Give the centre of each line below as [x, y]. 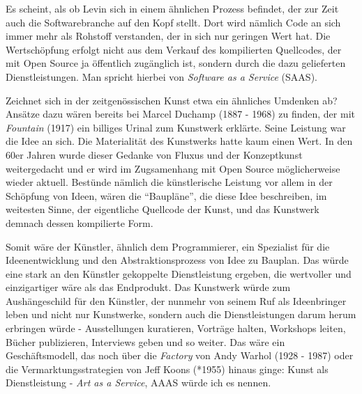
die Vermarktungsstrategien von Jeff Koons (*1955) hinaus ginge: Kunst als [167, 369]
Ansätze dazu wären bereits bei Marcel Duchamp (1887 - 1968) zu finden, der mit [180, 114]
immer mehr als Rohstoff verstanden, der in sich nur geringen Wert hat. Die [168, 36]
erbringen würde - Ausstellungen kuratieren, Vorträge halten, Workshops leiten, [176, 328]
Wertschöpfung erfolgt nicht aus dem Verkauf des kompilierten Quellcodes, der [174, 49]
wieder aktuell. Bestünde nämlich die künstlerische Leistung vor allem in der [169, 182]
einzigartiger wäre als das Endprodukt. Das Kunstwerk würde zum [148, 287]
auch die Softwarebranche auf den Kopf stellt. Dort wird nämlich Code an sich [173, 22]
